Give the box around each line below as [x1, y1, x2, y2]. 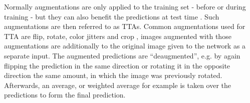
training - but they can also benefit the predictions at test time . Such [4, 11, 219, 21]
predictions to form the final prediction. [4, 89, 126, 100]
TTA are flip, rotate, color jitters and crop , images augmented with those [4, 30, 231, 41]
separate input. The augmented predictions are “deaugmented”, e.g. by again [4, 50, 240, 60]
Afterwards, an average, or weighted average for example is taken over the [4, 79, 231, 90]
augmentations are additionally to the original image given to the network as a [4, 40, 246, 51]
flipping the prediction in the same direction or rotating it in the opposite [4, 60, 230, 70]
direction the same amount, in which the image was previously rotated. [4, 70, 222, 80]
